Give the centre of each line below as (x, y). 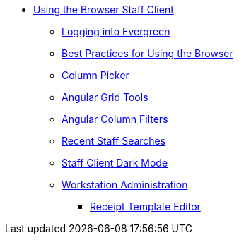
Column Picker (95, 75)
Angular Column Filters (115, 119)
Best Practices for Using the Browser (147, 53)
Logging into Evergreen (116, 31)
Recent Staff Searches (114, 141)
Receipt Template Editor (145, 206)
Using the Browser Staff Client (104, 10)
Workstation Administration (125, 185)
